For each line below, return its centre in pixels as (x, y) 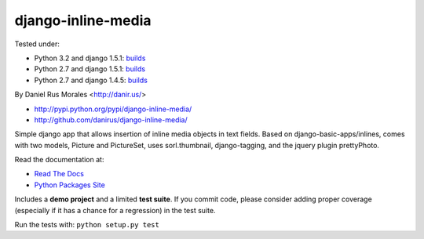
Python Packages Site (69, 185)
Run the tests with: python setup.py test (87, 225)
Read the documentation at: (59, 160)
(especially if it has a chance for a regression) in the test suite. (115, 210)
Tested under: (37, 44)
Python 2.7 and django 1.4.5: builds (91, 80)
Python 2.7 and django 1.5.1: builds (90, 69)
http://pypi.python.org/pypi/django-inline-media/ (113, 109)
